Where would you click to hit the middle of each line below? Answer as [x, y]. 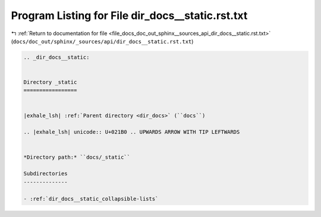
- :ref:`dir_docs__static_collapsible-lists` [91, 199]
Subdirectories [45, 174]
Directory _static [50, 82]
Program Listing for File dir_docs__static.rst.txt [129, 15]
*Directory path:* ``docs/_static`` [77, 157]
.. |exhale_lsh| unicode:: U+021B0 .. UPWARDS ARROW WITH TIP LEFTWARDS [132, 132]
